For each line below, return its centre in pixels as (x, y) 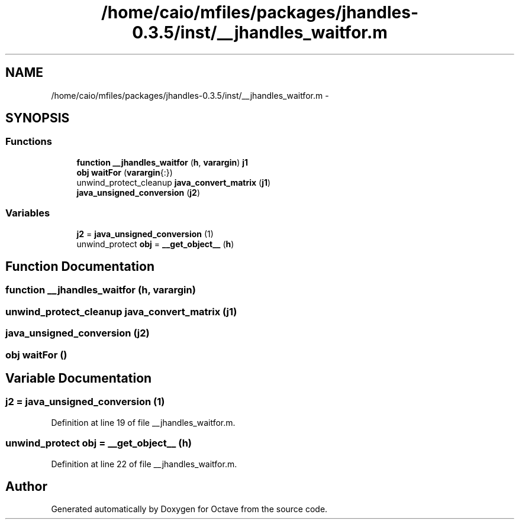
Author (26, 486)
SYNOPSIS (38, 118)
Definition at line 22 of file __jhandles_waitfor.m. (144, 464)
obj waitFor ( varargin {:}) (125, 172)
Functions (29, 142)
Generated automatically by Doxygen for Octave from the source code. (189, 509)
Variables (28, 213)
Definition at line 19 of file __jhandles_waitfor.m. (143, 422)
